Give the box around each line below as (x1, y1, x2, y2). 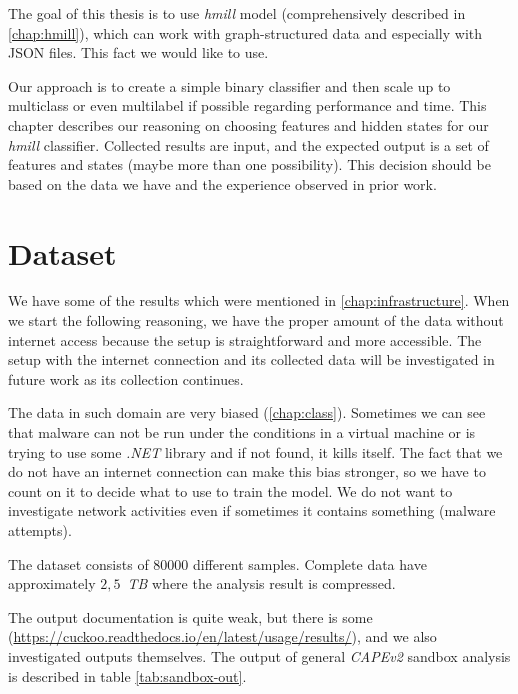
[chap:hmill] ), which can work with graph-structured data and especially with (8, 22, 483, 43)
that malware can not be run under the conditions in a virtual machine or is (8, 422, 476, 443)
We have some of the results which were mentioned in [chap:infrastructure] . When (8, 290, 510, 311)
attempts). (8, 520, 72, 540)
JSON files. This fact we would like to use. (8, 42, 269, 63)
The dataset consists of (8, 553, 149, 574)
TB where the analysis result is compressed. (127, 573, 396, 594)
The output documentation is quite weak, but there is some (8, 606, 373, 627)
